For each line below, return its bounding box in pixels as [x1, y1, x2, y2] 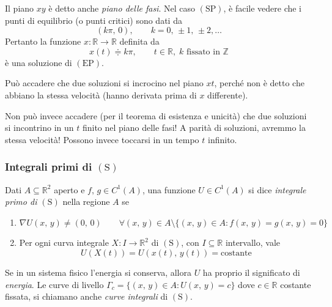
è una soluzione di [5, 56, 72, 68]
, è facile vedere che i [223, 2, 302, 14]
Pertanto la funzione [5, 35, 81, 48]
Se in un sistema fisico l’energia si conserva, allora [5, 265, 191, 278]
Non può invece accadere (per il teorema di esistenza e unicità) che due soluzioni [5, 109, 307, 122]
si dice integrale [248, 183, 306, 196]
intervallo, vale [225, 236, 281, 249]
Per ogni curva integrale [19, 236, 109, 249]
